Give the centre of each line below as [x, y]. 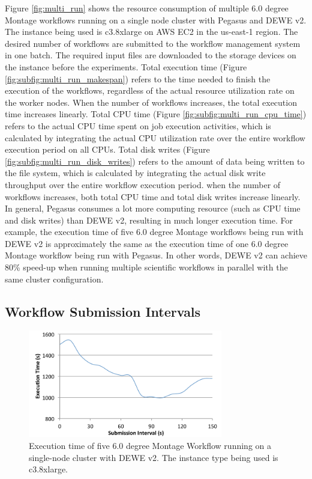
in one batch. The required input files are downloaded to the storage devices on [151, 55]
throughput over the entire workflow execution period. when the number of [143, 184]
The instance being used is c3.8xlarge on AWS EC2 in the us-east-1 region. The [151, 32]
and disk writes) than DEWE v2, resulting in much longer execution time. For [149, 220]
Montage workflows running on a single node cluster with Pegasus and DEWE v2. [156, 20]
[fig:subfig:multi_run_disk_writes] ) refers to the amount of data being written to [155, 161]
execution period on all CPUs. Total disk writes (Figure [107, 149]
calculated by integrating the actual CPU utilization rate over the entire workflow [155, 137]
